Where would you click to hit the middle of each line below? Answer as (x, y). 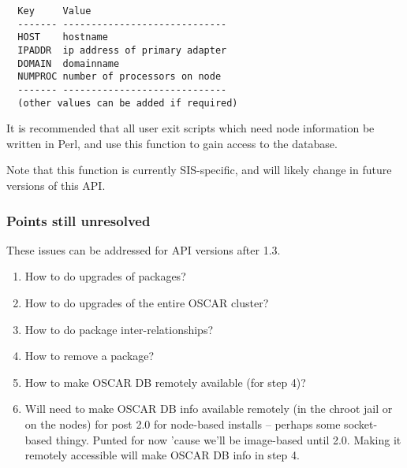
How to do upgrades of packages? (105, 276)
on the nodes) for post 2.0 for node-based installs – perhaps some (183, 424)
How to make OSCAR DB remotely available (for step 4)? (165, 382)
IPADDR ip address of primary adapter (122, 50)
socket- (361, 424)
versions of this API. (56, 186)
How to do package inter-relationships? (119, 329)
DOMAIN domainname (69, 63)
